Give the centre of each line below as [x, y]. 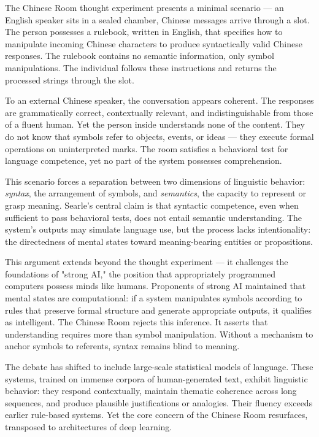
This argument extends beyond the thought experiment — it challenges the [147, 262]
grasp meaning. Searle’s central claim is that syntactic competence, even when [152, 205]
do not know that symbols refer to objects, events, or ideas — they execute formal [159, 136]
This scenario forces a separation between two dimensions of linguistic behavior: [155, 181]
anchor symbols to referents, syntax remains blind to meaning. [122, 346]
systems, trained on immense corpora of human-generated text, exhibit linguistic [156, 378]
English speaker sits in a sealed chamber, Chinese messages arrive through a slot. [157, 19]
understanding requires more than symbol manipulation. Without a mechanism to [159, 334]
